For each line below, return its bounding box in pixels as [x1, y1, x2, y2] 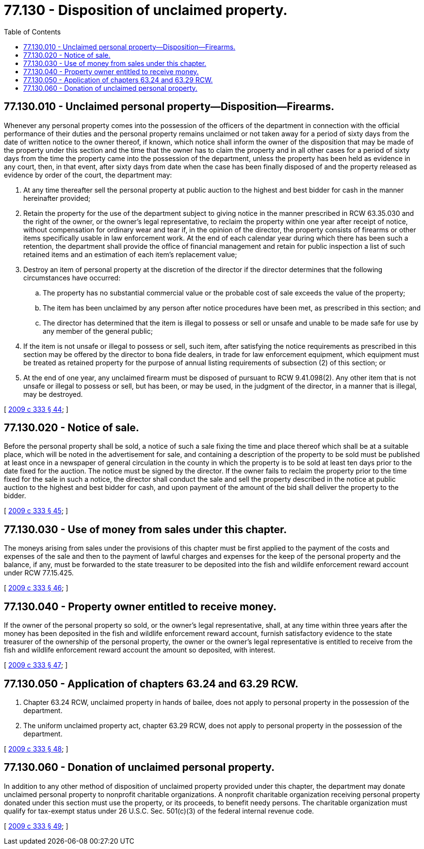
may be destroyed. [23, 390, 83, 398]
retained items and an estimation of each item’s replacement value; [23, 250, 237, 259]
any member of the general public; [43, 327, 153, 335]
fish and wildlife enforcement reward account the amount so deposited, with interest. [4, 646, 276, 654]
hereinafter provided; [23, 194, 91, 202]
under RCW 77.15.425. [4, 569, 74, 577]
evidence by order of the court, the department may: [4, 170, 172, 179]
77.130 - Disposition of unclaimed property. [4, 2, 288, 18]
